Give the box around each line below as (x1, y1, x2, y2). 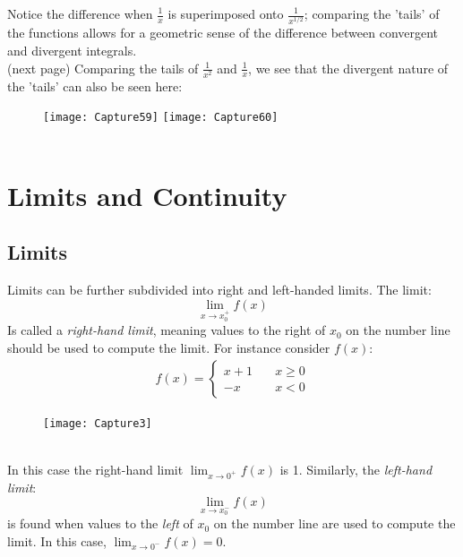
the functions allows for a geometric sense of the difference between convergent (7, 23, 439, 42)
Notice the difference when (7, 4, 153, 22)
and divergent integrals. (7, 40, 137, 59)
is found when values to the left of (7, 514, 193, 533)
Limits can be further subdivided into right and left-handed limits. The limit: (7, 280, 432, 299)
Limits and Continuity (7, 176, 287, 213)
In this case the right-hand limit (7, 459, 184, 478)
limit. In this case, (7, 532, 107, 551)
